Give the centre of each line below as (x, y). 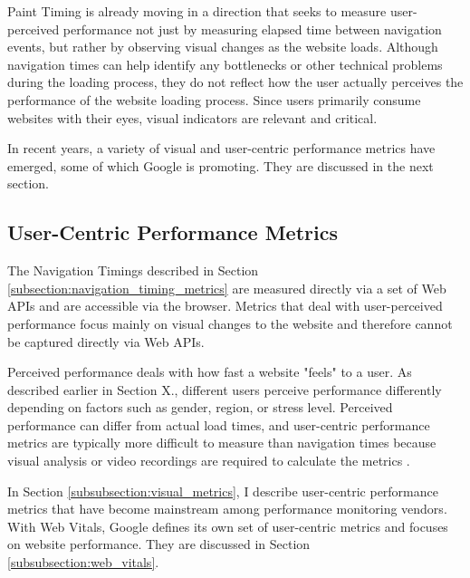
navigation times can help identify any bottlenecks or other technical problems (225, 64)
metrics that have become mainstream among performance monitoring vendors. (227, 509)
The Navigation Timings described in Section (133, 270)
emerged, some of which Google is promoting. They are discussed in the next (221, 165)
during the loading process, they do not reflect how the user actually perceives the (235, 82)
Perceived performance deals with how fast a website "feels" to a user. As (210, 372)
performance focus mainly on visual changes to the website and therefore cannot (230, 323)
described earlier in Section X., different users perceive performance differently (225, 389)
